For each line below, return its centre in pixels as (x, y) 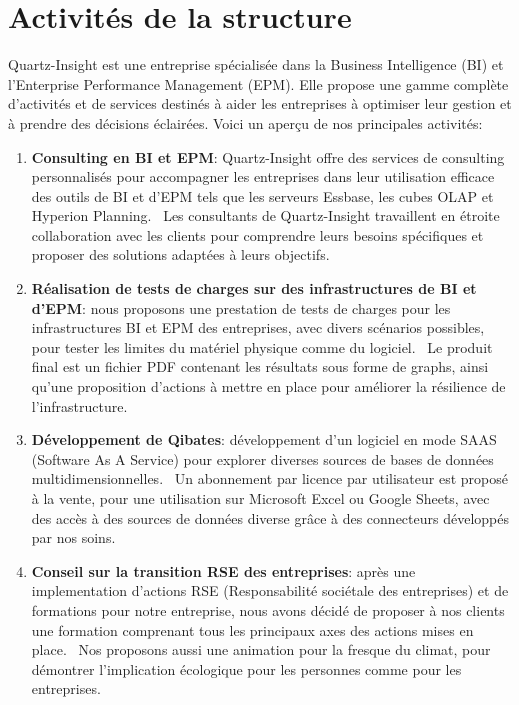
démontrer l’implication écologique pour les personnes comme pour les (246, 668)
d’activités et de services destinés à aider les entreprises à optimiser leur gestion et (260, 103)
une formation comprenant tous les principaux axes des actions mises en (252, 629)
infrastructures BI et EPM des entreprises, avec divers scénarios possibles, (258, 327)
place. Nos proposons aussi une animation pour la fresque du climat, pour (261, 649)
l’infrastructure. (79, 405)
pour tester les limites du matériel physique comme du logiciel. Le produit (262, 346)
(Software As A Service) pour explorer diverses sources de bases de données (262, 458)
